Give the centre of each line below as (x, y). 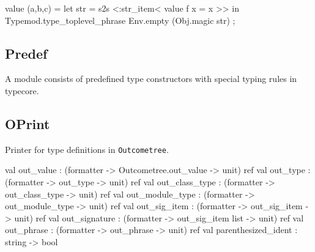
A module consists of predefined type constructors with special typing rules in (151, 79)
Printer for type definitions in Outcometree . (87, 149)
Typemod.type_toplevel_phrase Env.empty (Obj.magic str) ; (120, 20)
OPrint (28, 123)
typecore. (22, 90)
